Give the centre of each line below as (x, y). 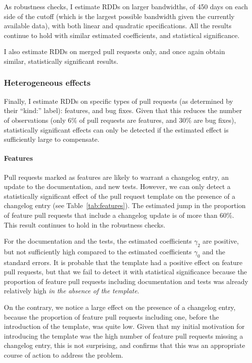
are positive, (221, 241)
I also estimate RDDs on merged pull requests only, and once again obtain (115, 51)
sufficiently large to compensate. (52, 139)
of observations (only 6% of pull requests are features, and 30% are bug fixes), (120, 120)
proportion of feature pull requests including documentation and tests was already (126, 281)
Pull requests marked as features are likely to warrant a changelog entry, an (117, 177)
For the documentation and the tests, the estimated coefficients (98, 241)
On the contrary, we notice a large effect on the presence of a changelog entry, (120, 307)
